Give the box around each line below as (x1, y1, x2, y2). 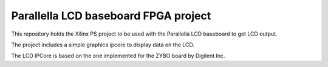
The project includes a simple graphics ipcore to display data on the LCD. (11, 41, 194, 48)
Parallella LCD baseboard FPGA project (11, 9, 211, 22)
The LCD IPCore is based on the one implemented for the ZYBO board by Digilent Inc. (11, 52, 225, 60)
